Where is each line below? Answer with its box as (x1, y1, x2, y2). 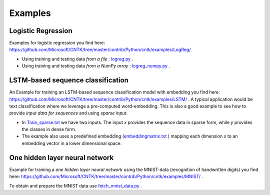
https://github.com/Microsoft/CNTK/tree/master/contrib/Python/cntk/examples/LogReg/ (9, 46, 191, 52)
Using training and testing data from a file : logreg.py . (21, 55, 133, 62)
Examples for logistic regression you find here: (9, 40, 105, 46)
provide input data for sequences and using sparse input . (9, 110, 128, 116)
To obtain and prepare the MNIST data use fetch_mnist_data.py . (9, 182, 142, 188)
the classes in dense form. (21, 126, 76, 132)
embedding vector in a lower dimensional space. (21, 140, 122, 146)
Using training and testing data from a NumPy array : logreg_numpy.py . (21, 63, 170, 69)
